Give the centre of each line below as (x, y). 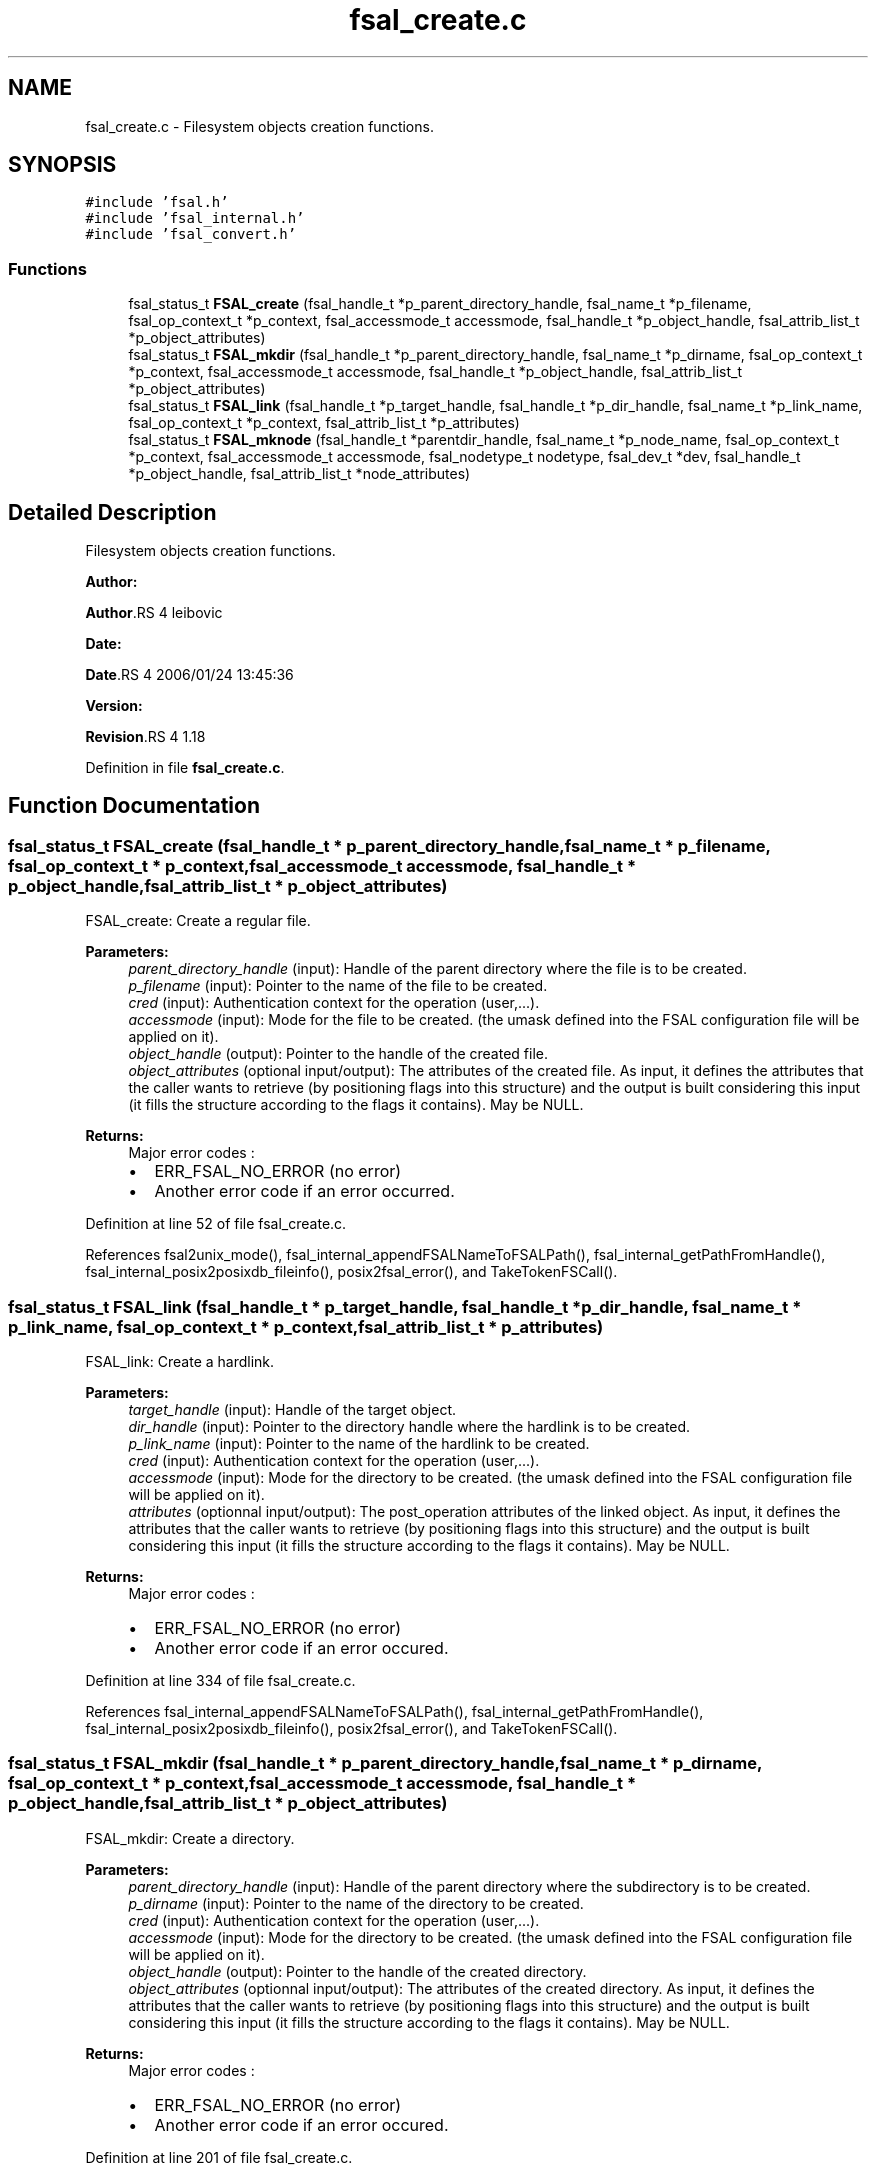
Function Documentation (134, 806)
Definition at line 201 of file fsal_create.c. (219, 2157)
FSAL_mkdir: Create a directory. (190, 1838)
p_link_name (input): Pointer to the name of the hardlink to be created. (359, 1443)
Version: (114, 706)
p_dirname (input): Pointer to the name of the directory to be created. (356, 1903)
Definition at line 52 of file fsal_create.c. (216, 1224)
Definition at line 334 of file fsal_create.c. (220, 1680)
